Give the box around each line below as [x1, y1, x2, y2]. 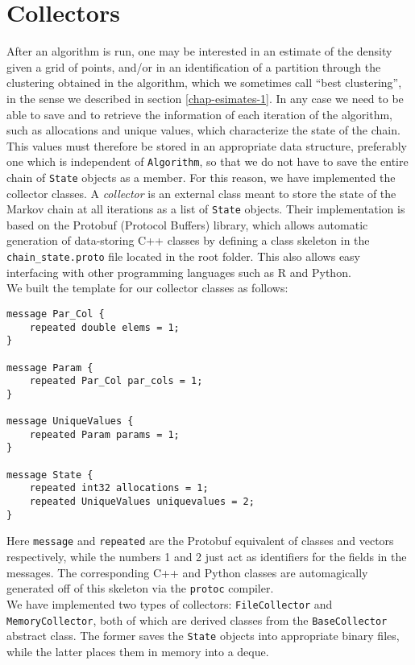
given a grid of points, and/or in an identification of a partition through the [6, 58, 381, 75]
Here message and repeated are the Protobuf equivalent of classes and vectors [6, 532, 394, 549]
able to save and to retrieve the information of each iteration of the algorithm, [6, 105, 392, 122]
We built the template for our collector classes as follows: [6, 279, 288, 296]
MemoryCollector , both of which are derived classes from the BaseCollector [6, 611, 388, 628]
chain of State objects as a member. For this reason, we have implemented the [6, 168, 396, 185]
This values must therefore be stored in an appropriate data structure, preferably [6, 137, 407, 154]
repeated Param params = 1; [29, 428, 180, 440]
